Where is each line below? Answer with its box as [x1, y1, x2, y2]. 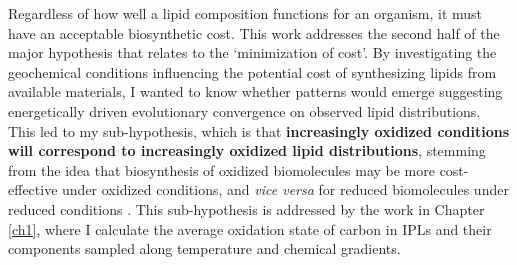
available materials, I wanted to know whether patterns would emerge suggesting [8, 81, 503, 102]
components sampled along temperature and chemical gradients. [8, 238, 401, 259]
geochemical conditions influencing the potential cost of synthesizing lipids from [8, 61, 497, 82]
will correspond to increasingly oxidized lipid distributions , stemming [8, 140, 486, 161]
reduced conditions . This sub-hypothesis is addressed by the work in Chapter [8, 198, 485, 219]
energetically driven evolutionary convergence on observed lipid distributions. [8, 100, 481, 121]
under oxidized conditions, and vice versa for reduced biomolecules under [62, 179, 509, 200]
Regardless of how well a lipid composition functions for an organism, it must [8, 3, 483, 23]
